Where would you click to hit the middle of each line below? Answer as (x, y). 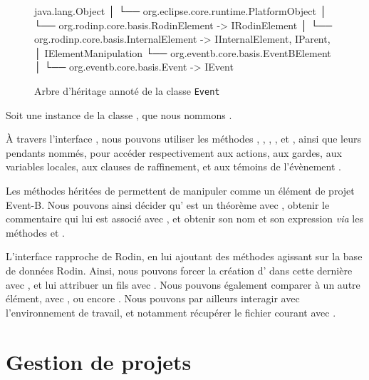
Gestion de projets (99, 361)
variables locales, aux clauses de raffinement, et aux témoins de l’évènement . (173, 166)
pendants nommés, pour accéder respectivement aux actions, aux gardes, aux (174, 152)
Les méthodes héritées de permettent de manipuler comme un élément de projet (180, 190)
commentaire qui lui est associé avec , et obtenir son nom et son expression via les (184, 219)
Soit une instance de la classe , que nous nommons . (119, 114)
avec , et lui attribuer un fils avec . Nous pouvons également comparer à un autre (183, 284)
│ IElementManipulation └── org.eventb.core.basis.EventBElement (183, 52)
